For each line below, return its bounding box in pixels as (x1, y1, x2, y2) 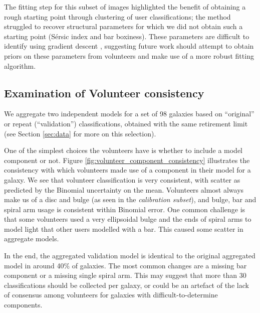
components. (4, 299, 43, 310)
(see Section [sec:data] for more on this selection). (4, 128, 156, 138)
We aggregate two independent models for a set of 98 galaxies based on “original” (4, 108, 254, 119)
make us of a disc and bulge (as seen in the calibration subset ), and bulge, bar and (4, 194, 256, 205)
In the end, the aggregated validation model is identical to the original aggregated (4, 250, 255, 261)
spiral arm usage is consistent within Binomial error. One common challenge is (4, 204, 245, 214)
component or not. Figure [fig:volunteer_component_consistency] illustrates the (4, 154, 250, 165)
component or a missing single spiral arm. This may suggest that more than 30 (4, 270, 246, 280)
